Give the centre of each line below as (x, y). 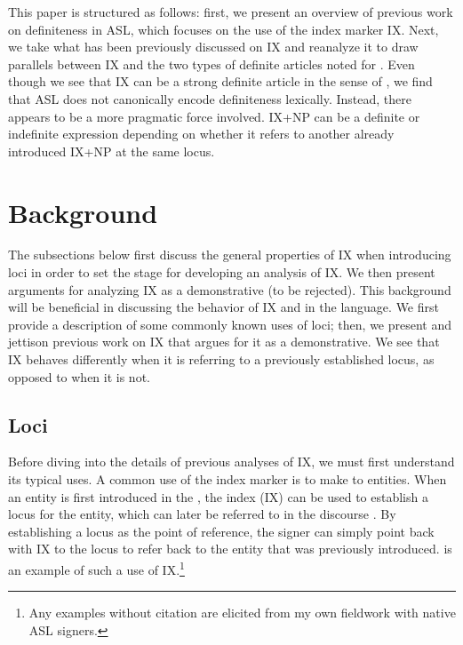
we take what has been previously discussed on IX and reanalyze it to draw (213, 47)
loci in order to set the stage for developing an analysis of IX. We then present (222, 272)
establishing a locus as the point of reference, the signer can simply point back (221, 531)
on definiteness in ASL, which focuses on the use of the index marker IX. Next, (224, 29)
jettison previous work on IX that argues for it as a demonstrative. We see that (224, 342)
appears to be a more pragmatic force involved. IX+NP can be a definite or (214, 116)
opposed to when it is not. (79, 376)
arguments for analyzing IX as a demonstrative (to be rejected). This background (230, 289)
